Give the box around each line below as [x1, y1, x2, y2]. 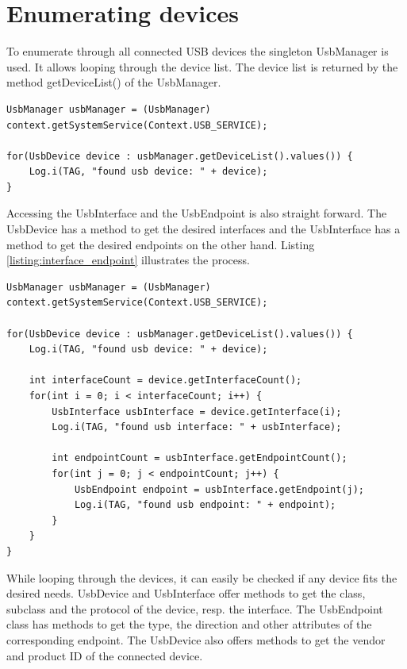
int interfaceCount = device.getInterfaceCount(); [29, 375, 302, 386]
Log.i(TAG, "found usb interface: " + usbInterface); [52, 421, 342, 433]
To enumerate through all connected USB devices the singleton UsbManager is [6, 43, 389, 60]
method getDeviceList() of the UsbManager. [6, 74, 221, 90]
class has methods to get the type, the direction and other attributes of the [6, 616, 372, 632]
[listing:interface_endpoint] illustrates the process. [6, 252, 250, 268]
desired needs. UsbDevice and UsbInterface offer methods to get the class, [6, 585, 366, 602]
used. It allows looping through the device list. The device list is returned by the [6, 58, 398, 75]
